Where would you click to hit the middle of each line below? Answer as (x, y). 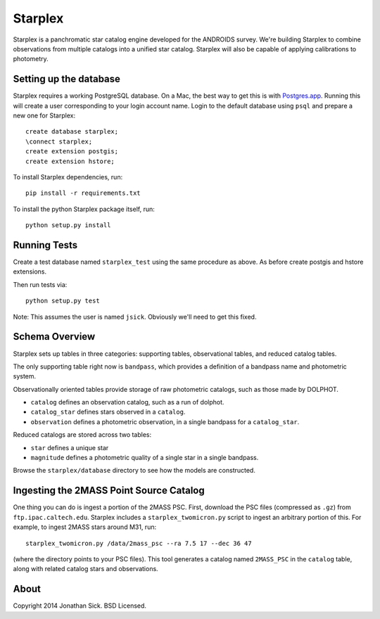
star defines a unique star (70, 447)
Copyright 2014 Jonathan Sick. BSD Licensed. (80, 606)
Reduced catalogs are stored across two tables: (82, 435)
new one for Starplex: (44, 115)
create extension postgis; (72, 152)
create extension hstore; (70, 161)
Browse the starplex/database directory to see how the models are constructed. (134, 471)
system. (25, 376)
